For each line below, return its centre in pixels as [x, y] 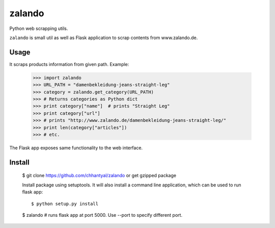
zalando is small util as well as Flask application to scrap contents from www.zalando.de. [104, 38]
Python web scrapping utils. [39, 28]
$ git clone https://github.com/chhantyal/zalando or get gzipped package [99, 176]
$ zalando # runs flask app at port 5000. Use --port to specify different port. [102, 215]
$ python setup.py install [65, 204]
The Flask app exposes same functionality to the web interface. [76, 148]
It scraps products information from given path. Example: [69, 64]
